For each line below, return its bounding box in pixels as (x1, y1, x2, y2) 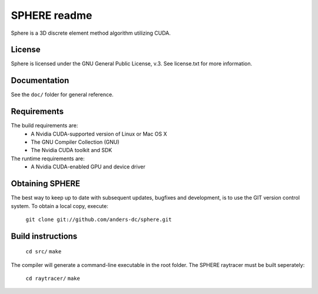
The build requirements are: (11, 122, 78, 129)
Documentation (11, 75, 69, 85)
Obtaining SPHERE (11, 179, 81, 189)
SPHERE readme (11, 9, 92, 22)
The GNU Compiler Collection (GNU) (31, 138, 120, 146)
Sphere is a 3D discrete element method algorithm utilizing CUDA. (11, 29, 171, 37)
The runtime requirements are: (11, 155, 85, 162)
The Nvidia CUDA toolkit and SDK (31, 147, 112, 154)
